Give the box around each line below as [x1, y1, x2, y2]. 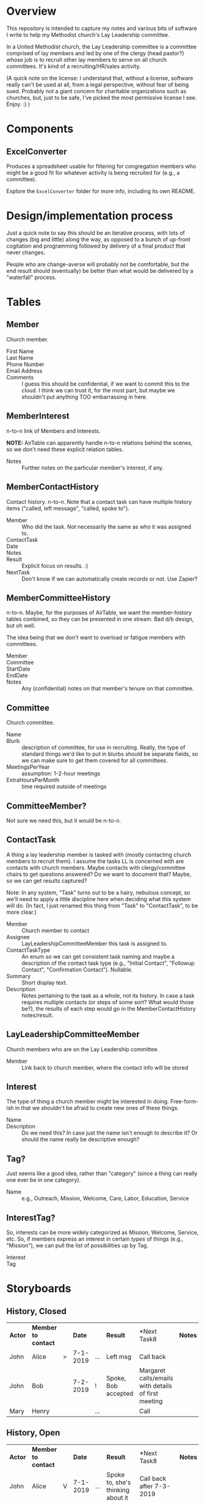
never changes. [6, 248, 46, 256]
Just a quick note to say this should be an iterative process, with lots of [6, 229, 185, 237]
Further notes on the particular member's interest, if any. [21, 464, 164, 471]
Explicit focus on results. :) [21, 562, 88, 569]
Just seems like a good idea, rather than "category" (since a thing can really [6, 1170, 198, 1178]
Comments [6, 373, 34, 381]
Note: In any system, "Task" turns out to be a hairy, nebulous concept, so [6, 889, 190, 896]
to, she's [106, 1478, 131, 1486]
